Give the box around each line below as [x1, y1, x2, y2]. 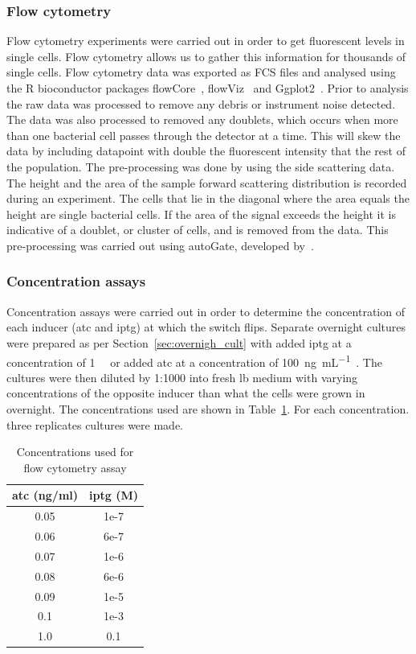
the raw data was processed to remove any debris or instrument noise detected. [6, 95, 396, 112]
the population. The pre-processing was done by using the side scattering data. [6, 158, 395, 175]
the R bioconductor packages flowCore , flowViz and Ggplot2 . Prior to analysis [6, 80, 409, 96]
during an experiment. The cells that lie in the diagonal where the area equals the [6, 190, 410, 207]
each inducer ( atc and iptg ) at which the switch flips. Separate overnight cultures [6, 319, 406, 335]
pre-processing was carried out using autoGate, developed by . [6, 237, 314, 253]
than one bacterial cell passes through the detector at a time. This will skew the [6, 126, 401, 143]
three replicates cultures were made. [6, 416, 183, 433]
